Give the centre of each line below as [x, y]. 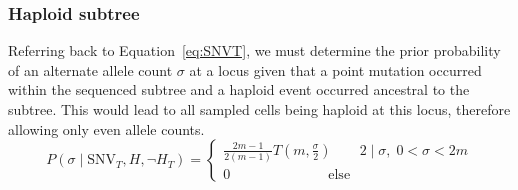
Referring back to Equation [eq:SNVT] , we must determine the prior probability [254, 50]
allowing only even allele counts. [106, 128]
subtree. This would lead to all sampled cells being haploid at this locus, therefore [259, 109]
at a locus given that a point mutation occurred [335, 69]
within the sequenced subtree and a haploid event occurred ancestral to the [239, 89]
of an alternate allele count [90, 69]
